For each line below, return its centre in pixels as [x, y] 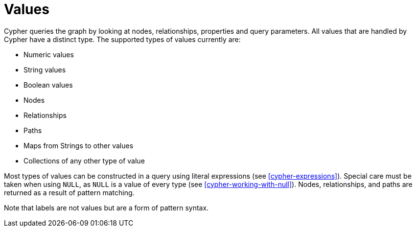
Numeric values [49, 54]
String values [45, 69]
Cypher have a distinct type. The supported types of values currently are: [122, 39]
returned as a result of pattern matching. [69, 192]
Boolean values [48, 85]
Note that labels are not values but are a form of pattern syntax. [106, 208]
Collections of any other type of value [84, 161]
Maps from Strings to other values [79, 145]
